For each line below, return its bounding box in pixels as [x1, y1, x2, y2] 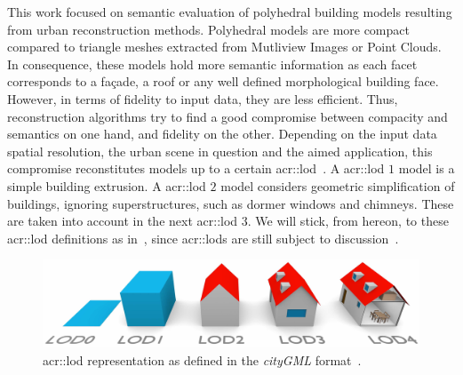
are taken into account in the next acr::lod [7, 211, 238, 230]
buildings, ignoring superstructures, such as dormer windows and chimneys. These [7, 194, 454, 212]
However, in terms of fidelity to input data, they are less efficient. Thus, [7, 89, 398, 108]
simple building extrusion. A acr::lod [7, 176, 206, 195]
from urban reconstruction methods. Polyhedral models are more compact [7, 20, 410, 38]
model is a [398, 159, 455, 178]
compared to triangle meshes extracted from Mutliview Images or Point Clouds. [7, 37, 442, 56]
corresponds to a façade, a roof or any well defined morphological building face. [7, 72, 439, 91]
